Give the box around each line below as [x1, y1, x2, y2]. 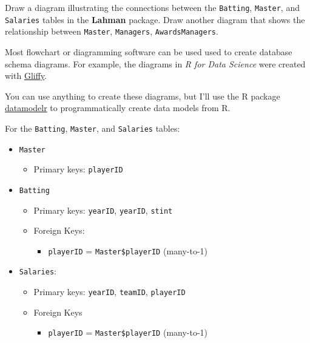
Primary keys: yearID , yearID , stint [33, 203, 173, 216]
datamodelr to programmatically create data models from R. [5, 101, 231, 114]
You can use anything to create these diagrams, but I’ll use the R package [5, 89, 280, 102]
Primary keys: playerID [33, 163, 123, 175]
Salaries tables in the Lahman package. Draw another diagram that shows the [5, 13, 305, 25]
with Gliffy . [5, 69, 47, 82]
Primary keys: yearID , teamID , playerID [33, 285, 186, 298]
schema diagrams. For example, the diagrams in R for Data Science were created [5, 57, 306, 70]
